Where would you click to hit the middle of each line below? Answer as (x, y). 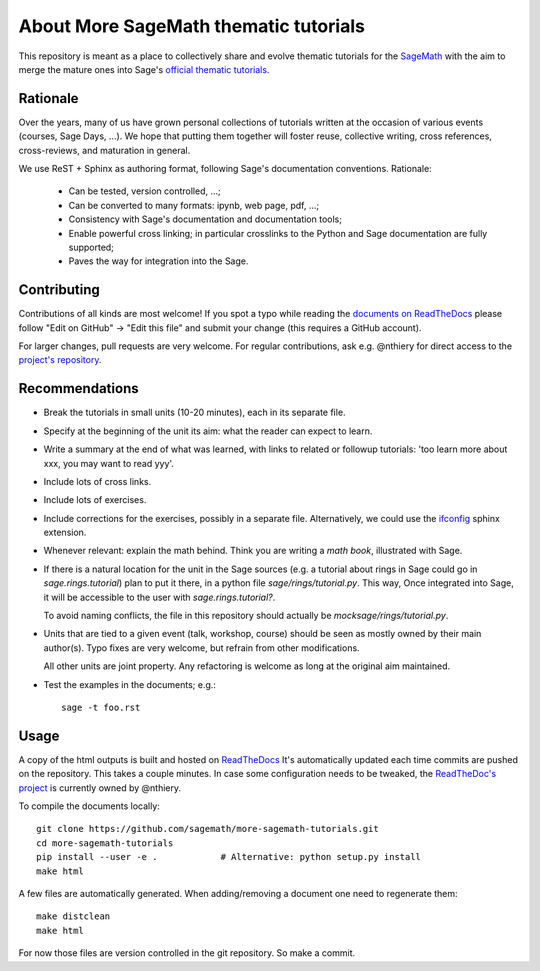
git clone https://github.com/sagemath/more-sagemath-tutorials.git (207, 829)
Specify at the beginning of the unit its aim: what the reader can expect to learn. (208, 431)
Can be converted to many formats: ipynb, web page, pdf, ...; (194, 205)
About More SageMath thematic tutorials (191, 26)
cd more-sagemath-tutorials (105, 843)
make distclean (73, 916)
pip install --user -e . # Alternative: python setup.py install (229, 857)
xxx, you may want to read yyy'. (109, 463)
